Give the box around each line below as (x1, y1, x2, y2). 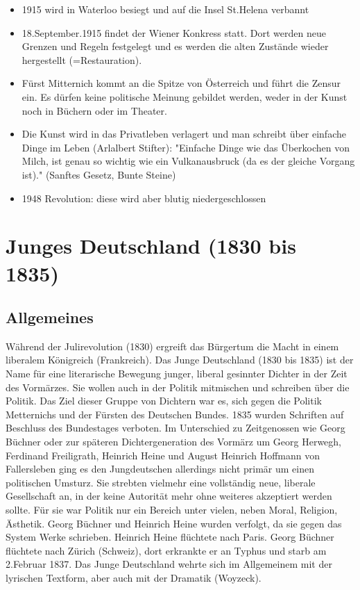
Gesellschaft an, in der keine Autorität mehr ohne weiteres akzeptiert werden (6, 489, 332, 503)
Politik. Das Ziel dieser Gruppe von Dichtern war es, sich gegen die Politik (6, 393, 322, 408)
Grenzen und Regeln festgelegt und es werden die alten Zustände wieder (22, 39, 329, 54)
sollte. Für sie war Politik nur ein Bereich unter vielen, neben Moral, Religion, (6, 502, 338, 517)
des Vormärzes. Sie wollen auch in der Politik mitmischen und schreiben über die (6, 379, 350, 394)
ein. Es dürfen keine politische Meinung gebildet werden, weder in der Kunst (22, 89, 348, 104)
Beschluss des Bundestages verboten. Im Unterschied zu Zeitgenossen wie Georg (6, 420, 345, 435)
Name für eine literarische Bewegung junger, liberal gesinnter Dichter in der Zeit (6, 366, 348, 381)
